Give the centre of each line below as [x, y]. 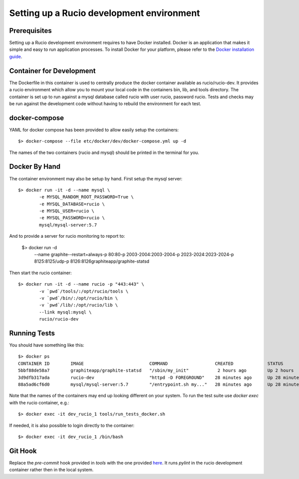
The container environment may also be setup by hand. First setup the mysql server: [96, 178]
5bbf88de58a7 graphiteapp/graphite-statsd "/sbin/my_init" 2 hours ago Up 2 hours [156, 371]
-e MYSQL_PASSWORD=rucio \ [72, 218]
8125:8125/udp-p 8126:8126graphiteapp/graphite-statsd [92, 261]
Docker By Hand [35, 167]
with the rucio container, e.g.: [39, 402]
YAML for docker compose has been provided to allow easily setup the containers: [94, 130]
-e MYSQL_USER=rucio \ [67, 211]
